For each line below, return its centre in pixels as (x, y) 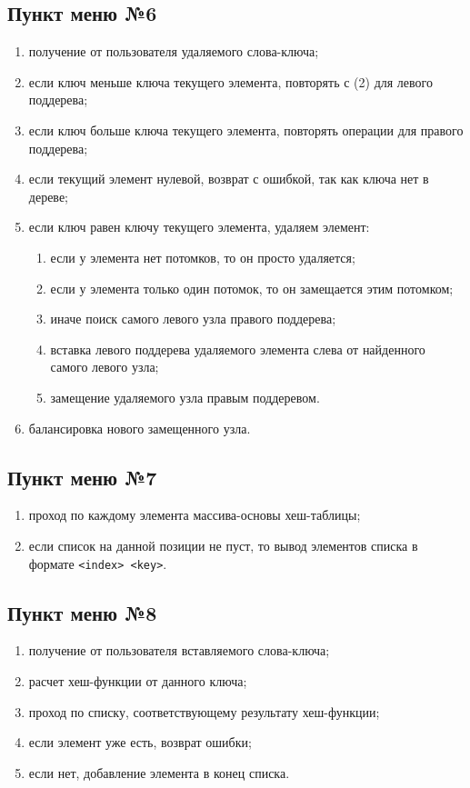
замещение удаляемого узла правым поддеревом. (185, 397)
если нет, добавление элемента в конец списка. (159, 772)
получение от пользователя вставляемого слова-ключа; (179, 650)
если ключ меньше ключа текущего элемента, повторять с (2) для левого (230, 81)
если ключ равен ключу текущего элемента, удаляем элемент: (199, 227)
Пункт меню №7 (82, 477)
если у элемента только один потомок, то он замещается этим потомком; (252, 288)
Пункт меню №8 (82, 612)
